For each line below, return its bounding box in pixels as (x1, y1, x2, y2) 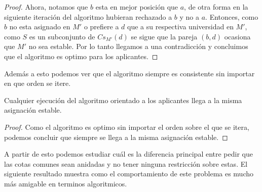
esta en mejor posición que (95, 2, 178, 12)
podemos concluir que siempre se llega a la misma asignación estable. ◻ (4, 131, 228, 142)
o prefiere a (84, 21, 119, 32)
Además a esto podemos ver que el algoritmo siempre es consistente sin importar (4, 68, 255, 78)
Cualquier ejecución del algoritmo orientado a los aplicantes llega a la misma (4, 94, 242, 105)
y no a (179, 11, 200, 22)
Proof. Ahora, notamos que (4, 2, 88, 12)
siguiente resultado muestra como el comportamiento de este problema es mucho (4, 168, 254, 179)
